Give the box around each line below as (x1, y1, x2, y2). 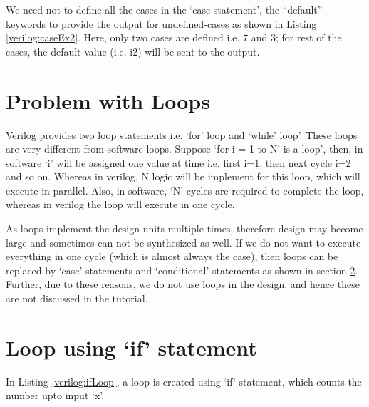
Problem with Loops (6, 86, 210, 115)
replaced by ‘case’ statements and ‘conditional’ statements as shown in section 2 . (6, 262, 358, 277)
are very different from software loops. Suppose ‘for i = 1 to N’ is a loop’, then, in (6, 141, 363, 156)
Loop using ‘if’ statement (6, 332, 257, 361)
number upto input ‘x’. (6, 388, 105, 403)
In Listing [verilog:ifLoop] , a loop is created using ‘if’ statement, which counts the (6, 373, 362, 388)
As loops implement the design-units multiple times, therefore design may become (6, 221, 363, 236)
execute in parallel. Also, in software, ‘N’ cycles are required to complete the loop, (6, 182, 364, 197)
